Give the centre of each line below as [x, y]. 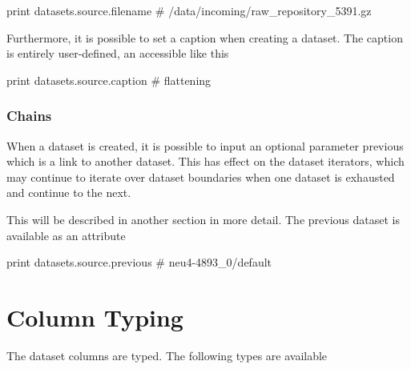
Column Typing [95, 317]
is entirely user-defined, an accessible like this [118, 53]
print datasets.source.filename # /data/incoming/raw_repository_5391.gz [189, 10]
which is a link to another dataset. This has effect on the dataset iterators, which [205, 161]
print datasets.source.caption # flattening [109, 80]
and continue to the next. [69, 193]
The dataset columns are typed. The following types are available [167, 355]
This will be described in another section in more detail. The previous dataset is [203, 219]
